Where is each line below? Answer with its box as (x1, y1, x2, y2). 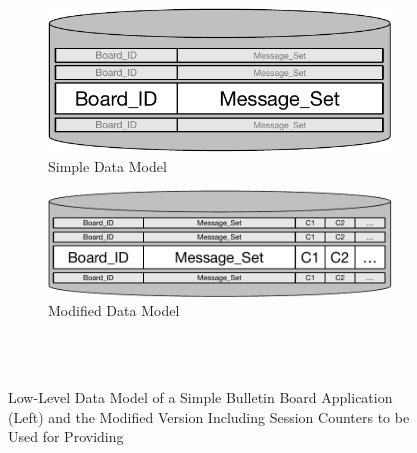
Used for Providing (8, 426, 124, 447)
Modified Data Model (48, 300, 180, 321)
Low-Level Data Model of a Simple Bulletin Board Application (8, 387, 393, 408)
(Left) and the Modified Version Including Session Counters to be (8, 406, 410, 427)
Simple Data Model (48, 155, 167, 176)
